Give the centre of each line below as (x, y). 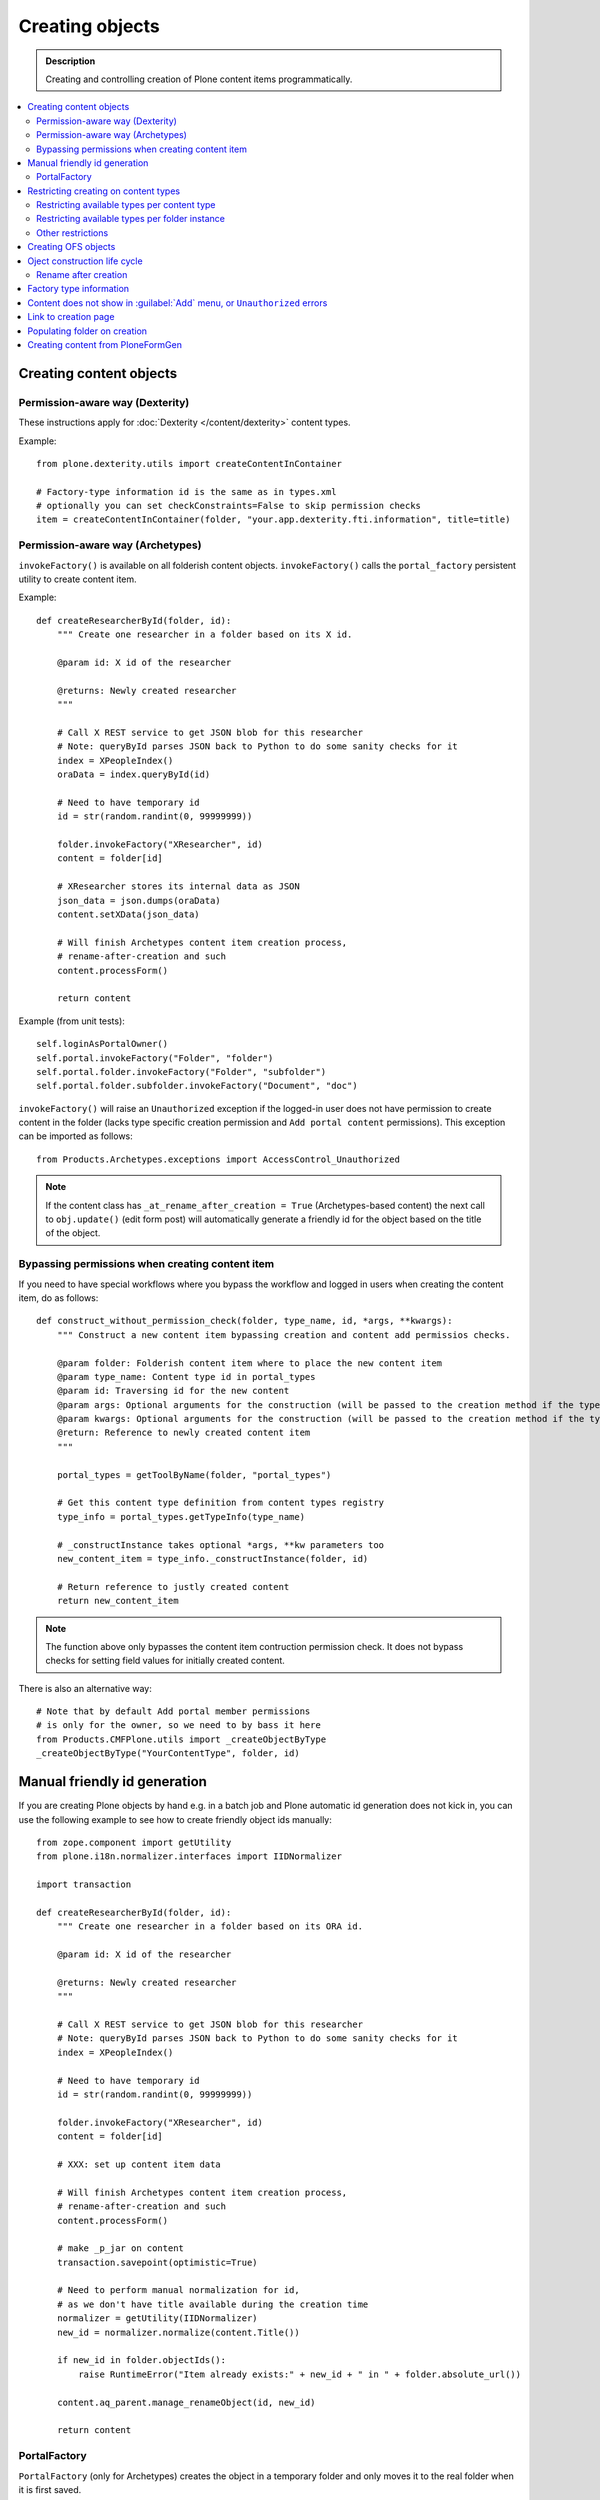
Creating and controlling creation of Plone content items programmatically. (199, 79)
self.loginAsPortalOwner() (102, 1044)
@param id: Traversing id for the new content (173, 1391)
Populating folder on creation (87, 331)
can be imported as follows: (76, 1136)
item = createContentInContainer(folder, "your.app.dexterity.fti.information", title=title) (273, 519)
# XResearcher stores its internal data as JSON (178, 886)
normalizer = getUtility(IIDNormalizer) (157, 2318)
